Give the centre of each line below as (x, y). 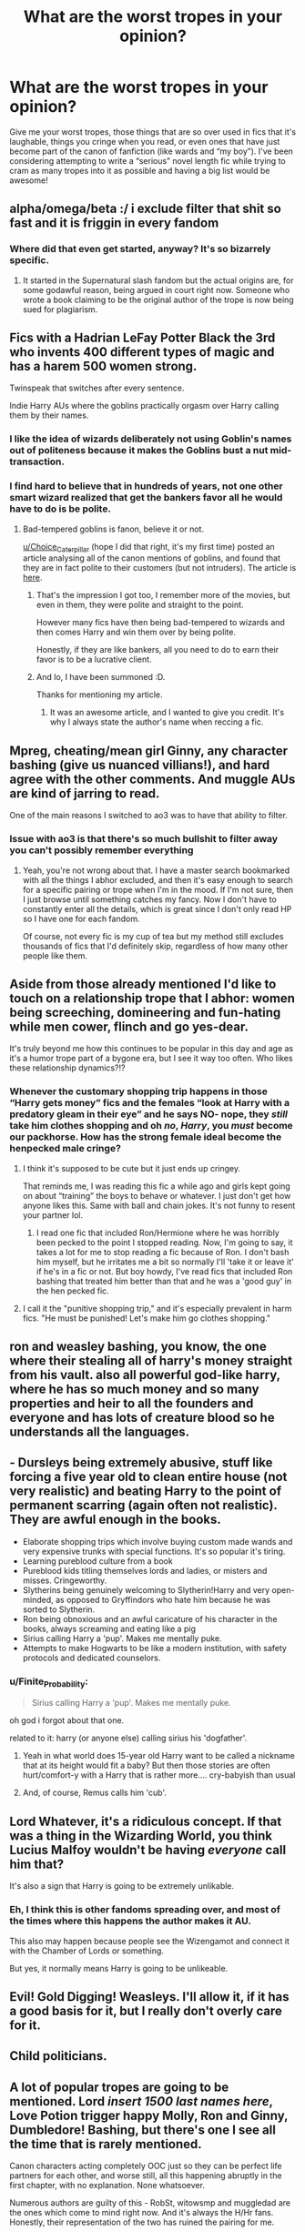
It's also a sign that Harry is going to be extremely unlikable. (122, 1886)
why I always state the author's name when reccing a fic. (157, 722)
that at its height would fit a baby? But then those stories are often (146, 1765)
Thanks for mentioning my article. (99, 695)
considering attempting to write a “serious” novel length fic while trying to (147, 160)
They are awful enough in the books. (115, 1520)
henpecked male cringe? (65, 1149)
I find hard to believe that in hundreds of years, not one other (147, 486)
